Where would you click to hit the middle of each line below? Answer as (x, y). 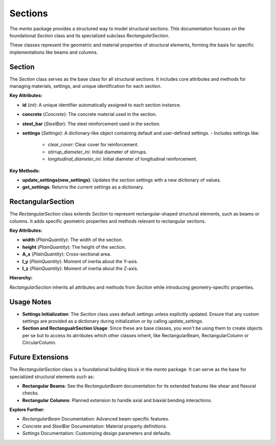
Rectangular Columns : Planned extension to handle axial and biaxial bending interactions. (117, 400)
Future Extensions (39, 357)
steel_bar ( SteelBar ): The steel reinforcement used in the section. (91, 124)
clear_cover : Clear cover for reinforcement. (93, 145)
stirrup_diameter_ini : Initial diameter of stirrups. (98, 152)
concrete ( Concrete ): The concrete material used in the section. (90, 114)
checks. (31, 393)
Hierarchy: (21, 278)
